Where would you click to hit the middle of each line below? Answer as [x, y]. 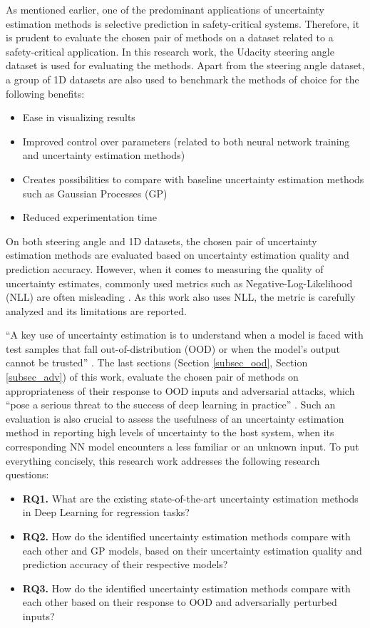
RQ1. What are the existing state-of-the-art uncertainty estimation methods [190, 498]
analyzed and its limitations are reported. [96, 310]
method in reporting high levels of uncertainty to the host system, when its [170, 432]
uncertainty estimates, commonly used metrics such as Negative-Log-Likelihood [179, 283]
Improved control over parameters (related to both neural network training [186, 141]
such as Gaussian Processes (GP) [95, 193]
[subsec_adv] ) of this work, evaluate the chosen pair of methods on [152, 377]
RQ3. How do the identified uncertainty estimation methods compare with [186, 588]
